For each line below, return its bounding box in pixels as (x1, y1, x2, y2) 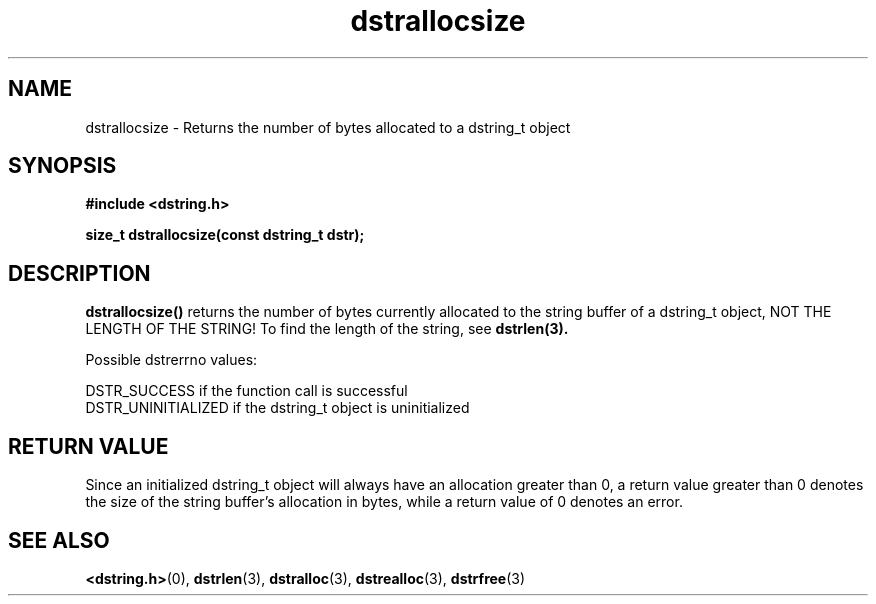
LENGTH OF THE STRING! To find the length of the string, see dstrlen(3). (85, 320, 569, 338)
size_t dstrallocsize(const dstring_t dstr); (85, 226, 365, 244)
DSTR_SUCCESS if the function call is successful (85, 382, 408, 400)
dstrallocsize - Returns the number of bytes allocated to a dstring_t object (85, 118, 571, 136)
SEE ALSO (8, 527, 110, 553)
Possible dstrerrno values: (85, 351, 258, 369)
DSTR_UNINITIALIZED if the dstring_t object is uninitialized (85, 399, 470, 417)
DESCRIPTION (8, 260, 151, 286)
